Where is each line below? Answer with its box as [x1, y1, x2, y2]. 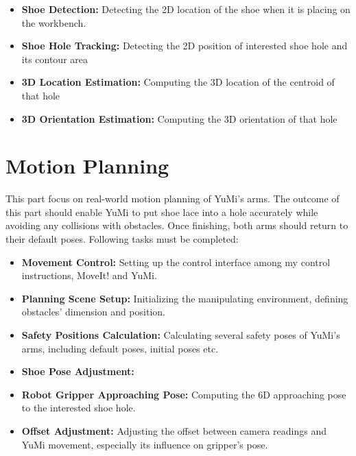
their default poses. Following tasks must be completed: [5, 232, 239, 246]
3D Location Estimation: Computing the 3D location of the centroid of [21, 75, 335, 89]
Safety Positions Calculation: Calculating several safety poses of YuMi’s [21, 328, 340, 342]
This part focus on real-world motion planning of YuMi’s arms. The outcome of [5, 191, 340, 206]
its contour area [21, 51, 88, 66]
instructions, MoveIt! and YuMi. [21, 268, 157, 283]
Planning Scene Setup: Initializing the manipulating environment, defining [21, 291, 348, 305]
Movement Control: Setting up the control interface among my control [21, 254, 331, 269]
